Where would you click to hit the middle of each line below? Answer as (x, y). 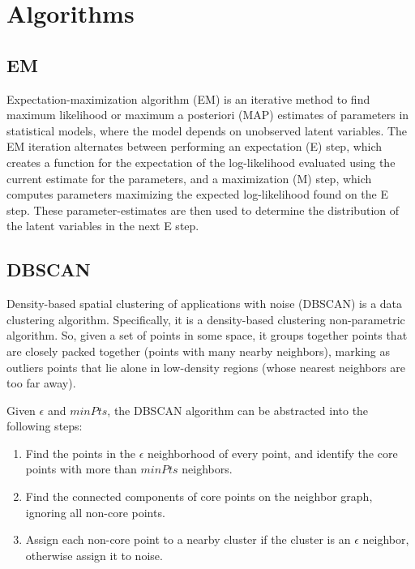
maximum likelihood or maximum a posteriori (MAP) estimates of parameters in (208, 115)
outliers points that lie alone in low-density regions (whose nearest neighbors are (206, 367)
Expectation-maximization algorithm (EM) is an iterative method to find (188, 98)
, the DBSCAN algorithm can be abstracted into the (238, 410)
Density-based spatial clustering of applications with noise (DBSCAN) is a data (205, 304)
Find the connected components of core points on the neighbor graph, (199, 496)
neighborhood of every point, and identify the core (273, 453)
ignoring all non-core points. (95, 512)
